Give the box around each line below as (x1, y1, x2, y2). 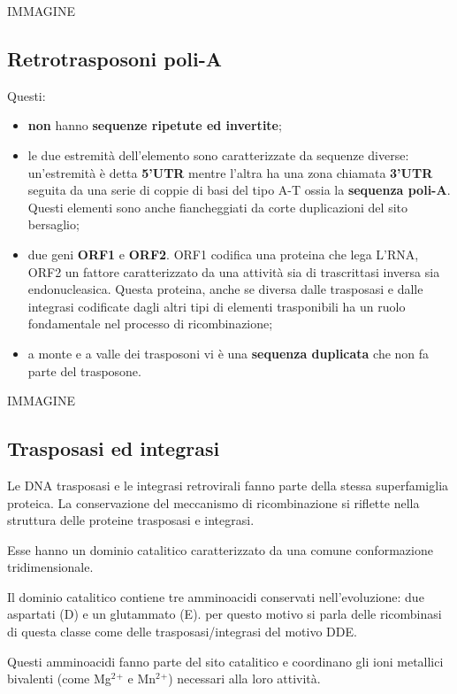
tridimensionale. (7, 558, 94, 576)
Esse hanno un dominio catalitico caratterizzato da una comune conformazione (7, 540, 433, 559)
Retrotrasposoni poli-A (7, 44, 223, 72)
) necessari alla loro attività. (168, 669, 321, 688)
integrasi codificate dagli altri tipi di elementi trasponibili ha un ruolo (27, 297, 406, 315)
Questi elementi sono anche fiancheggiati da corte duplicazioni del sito (27, 197, 407, 216)
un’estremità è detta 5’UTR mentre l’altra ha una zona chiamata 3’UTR (27, 163, 433, 181)
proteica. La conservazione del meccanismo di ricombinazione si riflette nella (7, 493, 420, 512)
